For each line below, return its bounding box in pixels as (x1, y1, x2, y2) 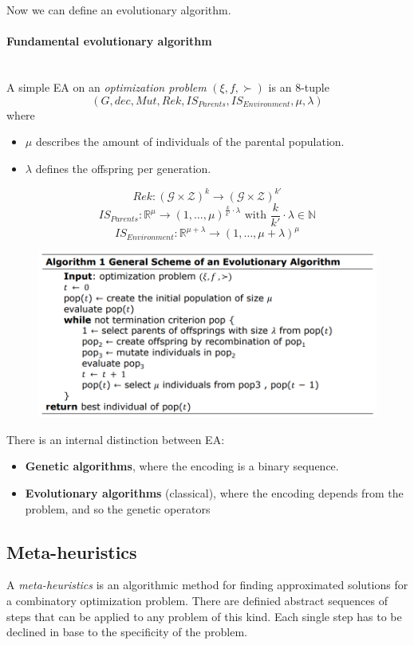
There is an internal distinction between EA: (6, 431, 225, 447)
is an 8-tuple (268, 78, 329, 95)
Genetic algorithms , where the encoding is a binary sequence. (25, 458, 339, 474)
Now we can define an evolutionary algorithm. (6, 2, 231, 18)
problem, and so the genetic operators (25, 500, 211, 517)
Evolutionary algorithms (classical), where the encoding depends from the (25, 484, 404, 501)
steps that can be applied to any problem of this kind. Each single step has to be (6, 608, 402, 624)
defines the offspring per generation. (35, 159, 211, 176)
